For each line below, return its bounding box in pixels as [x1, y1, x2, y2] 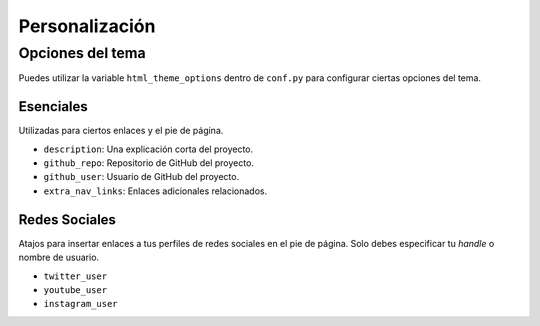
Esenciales [18, 98, 89, 115]
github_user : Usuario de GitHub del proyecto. [43, 171, 240, 183]
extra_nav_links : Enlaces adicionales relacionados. [43, 185, 268, 197]
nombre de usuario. [18, 251, 100, 264]
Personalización [18, 15, 156, 37]
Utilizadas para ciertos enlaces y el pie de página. [18, 125, 224, 137]
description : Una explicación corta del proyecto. [43, 143, 254, 155]
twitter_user [43, 270, 108, 282]
